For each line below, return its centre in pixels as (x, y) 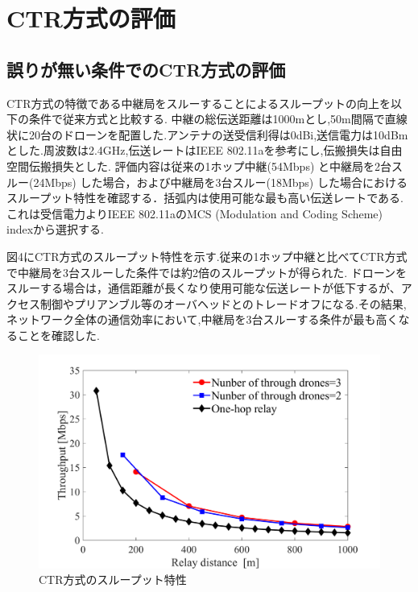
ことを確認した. (58, 335)
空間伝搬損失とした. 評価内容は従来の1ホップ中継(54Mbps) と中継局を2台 (199, 166)
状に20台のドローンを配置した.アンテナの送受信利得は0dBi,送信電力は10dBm (207, 134)
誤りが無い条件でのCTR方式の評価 (146, 69)
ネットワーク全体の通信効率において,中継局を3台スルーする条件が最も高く (203, 319)
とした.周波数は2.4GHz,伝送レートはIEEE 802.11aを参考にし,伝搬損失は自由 (205, 150)
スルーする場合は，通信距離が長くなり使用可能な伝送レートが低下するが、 (204, 288)
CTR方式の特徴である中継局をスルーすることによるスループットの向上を (199, 103)
